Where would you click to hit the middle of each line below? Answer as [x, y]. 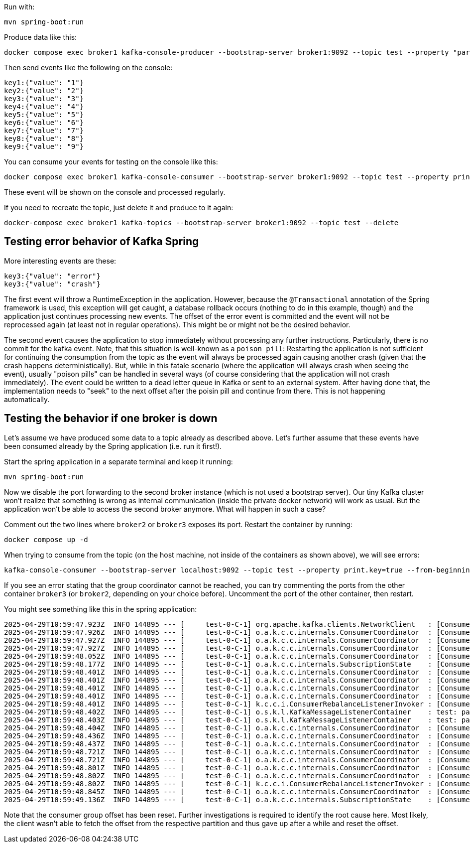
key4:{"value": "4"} [44, 107]
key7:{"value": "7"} [44, 131]
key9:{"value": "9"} [44, 146]
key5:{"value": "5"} [44, 115]
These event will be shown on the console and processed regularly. [115, 192]
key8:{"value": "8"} [44, 139]
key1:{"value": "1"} [44, 83]
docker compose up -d [46, 539]
